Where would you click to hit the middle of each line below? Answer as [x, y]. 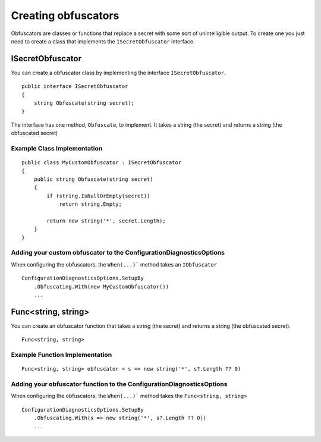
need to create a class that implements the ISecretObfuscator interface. [103, 41]
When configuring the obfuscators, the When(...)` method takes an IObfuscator [114, 264]
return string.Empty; [90, 204]
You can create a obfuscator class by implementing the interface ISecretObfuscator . [118, 73]
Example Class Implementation [57, 148]
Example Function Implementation [62, 355]
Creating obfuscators [65, 15]
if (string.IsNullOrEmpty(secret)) [98, 196]
